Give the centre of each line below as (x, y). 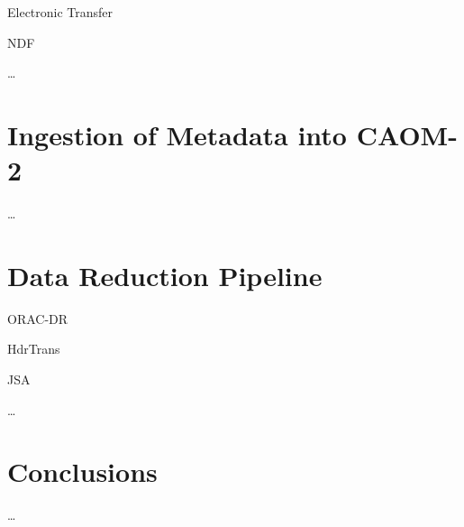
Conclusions (82, 472)
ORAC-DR (38, 318)
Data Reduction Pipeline (165, 275)
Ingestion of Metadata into (177, 134)
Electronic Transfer (60, 12)
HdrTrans (34, 349)
